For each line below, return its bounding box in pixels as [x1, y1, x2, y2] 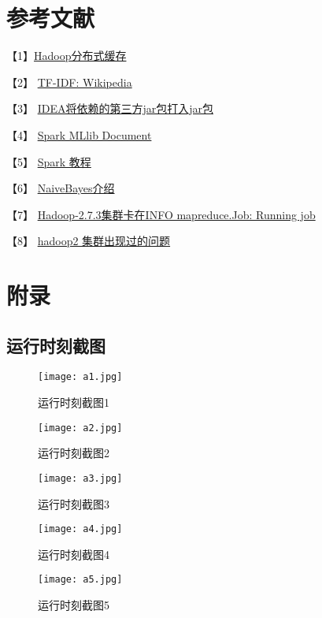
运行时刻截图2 [38, 445, 109, 461]
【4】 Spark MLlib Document [6, 126, 152, 143]
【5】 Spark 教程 [6, 153, 91, 169]
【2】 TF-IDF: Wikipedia [6, 73, 132, 90]
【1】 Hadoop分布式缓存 [6, 47, 127, 64]
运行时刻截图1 [38, 394, 109, 411]
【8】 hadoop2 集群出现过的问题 [6, 233, 171, 249]
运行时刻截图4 [38, 545, 109, 562]
